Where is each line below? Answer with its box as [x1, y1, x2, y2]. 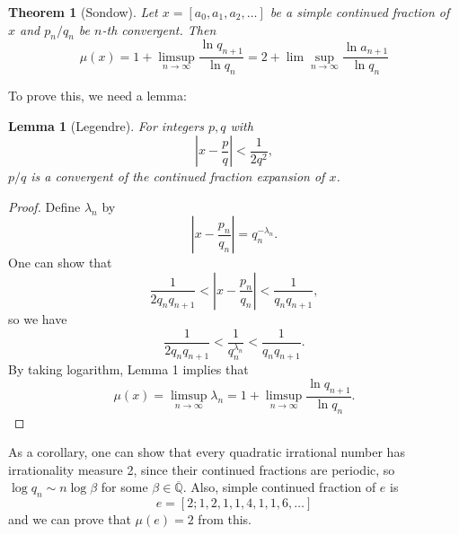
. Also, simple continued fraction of [182, 478, 376, 496]
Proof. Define [8, 197, 81, 215]
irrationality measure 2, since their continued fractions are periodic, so [8, 460, 395, 478]
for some [101, 478, 148, 496]
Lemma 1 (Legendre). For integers [8, 116, 204, 135]
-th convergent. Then [102, 20, 216, 39]
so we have [8, 309, 67, 328]
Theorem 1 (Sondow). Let [8, 3, 158, 21]
